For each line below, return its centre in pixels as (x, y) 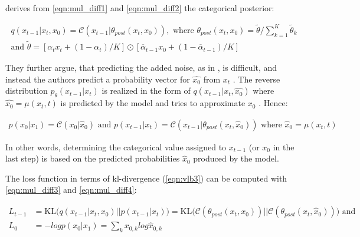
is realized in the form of (146, 90)
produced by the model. (236, 158)
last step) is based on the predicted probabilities (93, 158)
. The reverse (256, 79)
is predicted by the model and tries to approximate (153, 103)
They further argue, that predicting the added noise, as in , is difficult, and (141, 68)
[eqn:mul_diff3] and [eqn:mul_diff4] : (71, 190)
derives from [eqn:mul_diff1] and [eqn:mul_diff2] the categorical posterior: (140, 8)
